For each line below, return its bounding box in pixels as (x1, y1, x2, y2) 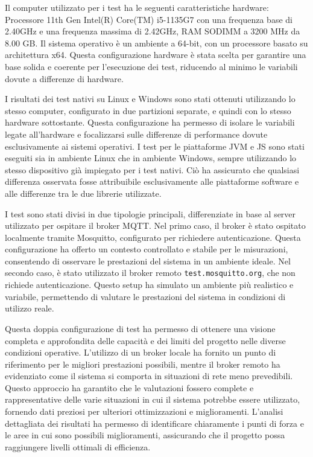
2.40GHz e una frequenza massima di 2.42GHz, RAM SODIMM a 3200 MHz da (5, 25, 300, 37)
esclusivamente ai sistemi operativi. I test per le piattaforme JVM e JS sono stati (5, 139, 305, 152)
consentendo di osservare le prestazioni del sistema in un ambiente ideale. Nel (5, 254, 291, 267)
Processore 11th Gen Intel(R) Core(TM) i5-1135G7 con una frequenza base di (5, 13, 292, 25)
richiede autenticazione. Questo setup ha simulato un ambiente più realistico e (5, 278, 294, 291)
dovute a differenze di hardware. (5, 72, 124, 85)
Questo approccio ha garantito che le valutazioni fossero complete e (5, 381, 254, 394)
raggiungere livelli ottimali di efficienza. (5, 440, 151, 453)
